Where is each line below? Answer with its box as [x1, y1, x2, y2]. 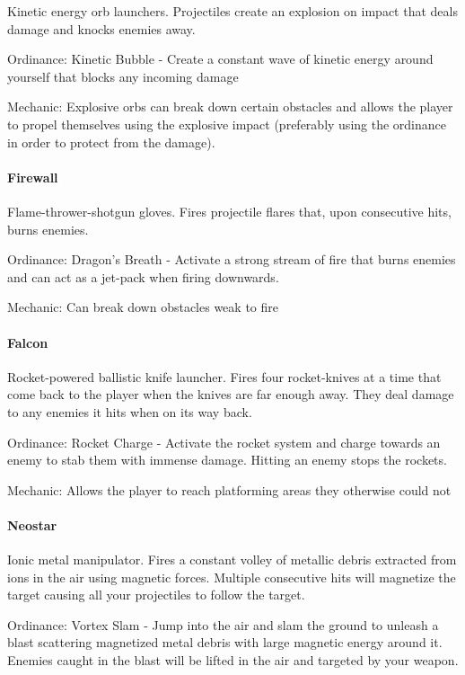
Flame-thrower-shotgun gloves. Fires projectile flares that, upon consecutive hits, [7, 201, 452, 220]
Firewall [7, 167, 58, 186]
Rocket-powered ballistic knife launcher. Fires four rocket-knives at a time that [7, 367, 442, 386]
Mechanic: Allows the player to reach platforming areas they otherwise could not [7, 480, 452, 499]
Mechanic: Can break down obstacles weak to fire [7, 298, 278, 316]
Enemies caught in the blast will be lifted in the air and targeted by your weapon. [7, 651, 459, 670]
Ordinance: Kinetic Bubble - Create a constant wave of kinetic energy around [7, 49, 434, 68]
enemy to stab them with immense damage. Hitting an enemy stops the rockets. [7, 450, 447, 469]
